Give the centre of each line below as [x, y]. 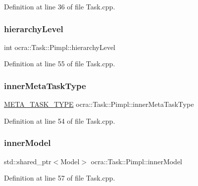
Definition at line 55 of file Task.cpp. [60, 64]
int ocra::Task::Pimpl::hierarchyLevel [60, 47]
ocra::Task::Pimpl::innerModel [136, 161]
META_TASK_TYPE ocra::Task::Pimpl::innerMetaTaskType [99, 104]
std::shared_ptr [28, 161]
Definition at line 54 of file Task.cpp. [60, 120]
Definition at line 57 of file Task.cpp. [60, 178]
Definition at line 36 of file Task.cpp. [60, 6]
